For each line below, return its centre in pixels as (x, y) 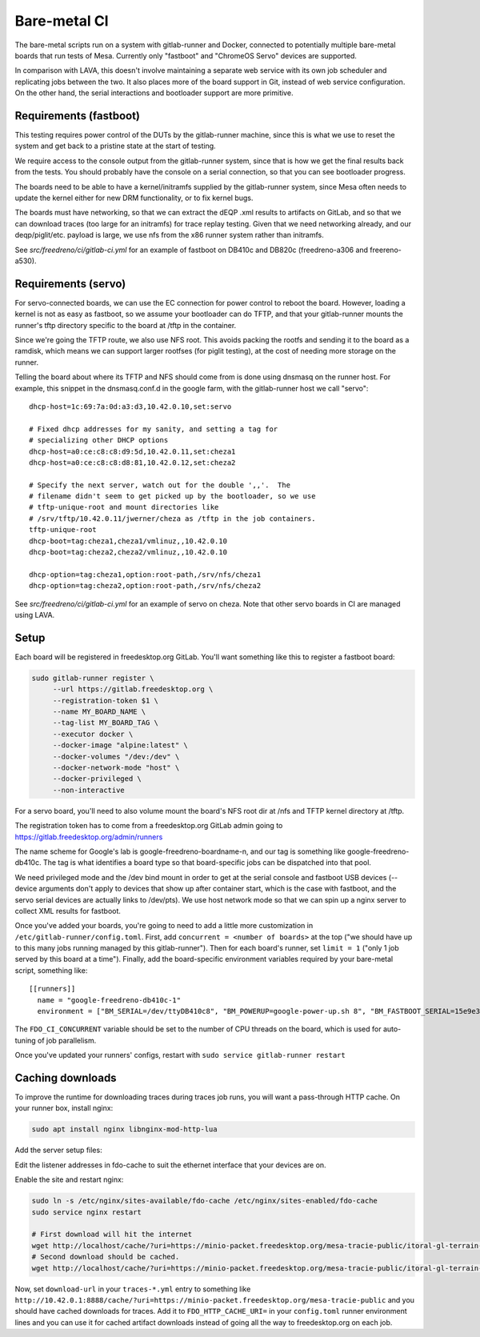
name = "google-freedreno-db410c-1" (109, 1000)
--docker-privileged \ (97, 779)
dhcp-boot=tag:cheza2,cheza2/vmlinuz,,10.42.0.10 (128, 552)
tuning (25, 1040)
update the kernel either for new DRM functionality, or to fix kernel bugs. (134, 198)
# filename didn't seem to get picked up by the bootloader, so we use (172, 496)
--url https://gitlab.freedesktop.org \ (133, 689)
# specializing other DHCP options (99, 440)
